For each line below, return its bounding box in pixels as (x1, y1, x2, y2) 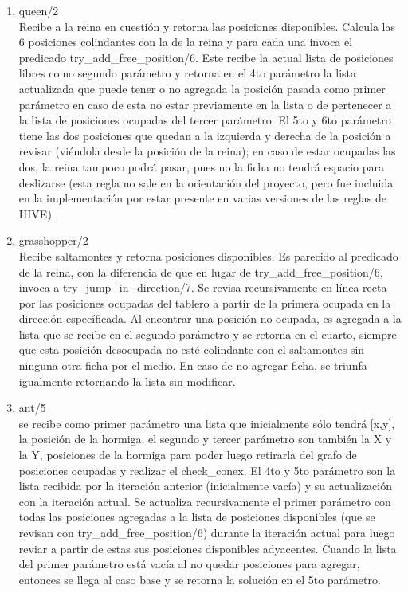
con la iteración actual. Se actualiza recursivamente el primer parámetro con (18, 493, 391, 509)
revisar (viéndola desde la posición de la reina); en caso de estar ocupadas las (18, 143, 396, 159)
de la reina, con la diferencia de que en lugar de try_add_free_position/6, (18, 263, 383, 280)
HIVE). (18, 205, 55, 222)
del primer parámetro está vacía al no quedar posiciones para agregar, (18, 556, 360, 572)
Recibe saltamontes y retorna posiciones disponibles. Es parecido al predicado (18, 247, 398, 264)
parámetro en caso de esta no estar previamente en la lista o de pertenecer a (18, 96, 392, 112)
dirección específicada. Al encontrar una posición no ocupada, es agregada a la (18, 310, 402, 327)
